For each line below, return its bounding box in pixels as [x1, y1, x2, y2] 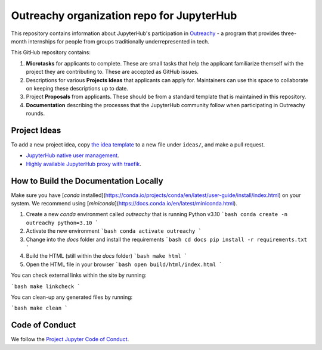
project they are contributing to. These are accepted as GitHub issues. [26, 68, 199, 76]
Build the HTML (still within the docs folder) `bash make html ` [26, 252, 188, 260]
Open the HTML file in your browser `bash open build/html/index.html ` [26, 261, 223, 268]
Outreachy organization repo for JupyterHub [11, 9, 237, 22]
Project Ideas [11, 125, 61, 135]
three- [281, 30, 297, 37]
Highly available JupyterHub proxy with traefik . [26, 160, 141, 167]
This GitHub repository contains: [11, 49, 91, 56]
